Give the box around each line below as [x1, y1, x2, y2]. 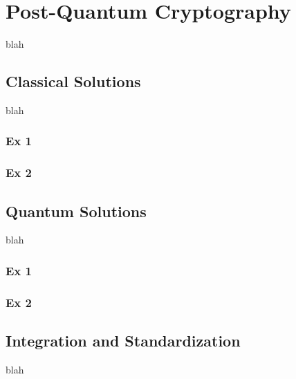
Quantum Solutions [6, 200, 147, 221]
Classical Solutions [6, 71, 141, 92]
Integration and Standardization [6, 330, 241, 351]
